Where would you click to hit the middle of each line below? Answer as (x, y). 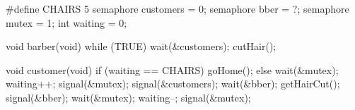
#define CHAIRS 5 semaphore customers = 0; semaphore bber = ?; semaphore (177, 8)
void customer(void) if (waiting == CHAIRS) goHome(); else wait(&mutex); (172, 69)
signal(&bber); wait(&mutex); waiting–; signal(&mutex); (128, 97)
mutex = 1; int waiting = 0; (66, 22)
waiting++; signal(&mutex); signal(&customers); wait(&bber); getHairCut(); (173, 84)
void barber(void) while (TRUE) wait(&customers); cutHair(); (141, 46)
